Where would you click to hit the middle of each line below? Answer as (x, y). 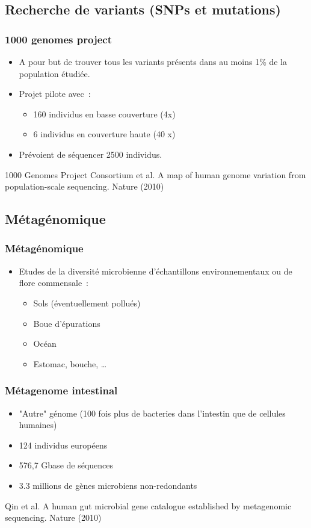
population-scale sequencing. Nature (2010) (85, 186)
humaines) (38, 425)
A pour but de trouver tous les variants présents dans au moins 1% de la (153, 61)
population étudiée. (54, 73)
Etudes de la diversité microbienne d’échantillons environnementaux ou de (155, 271)
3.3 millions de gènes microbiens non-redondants (108, 485)
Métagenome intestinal (61, 390)
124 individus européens (63, 445)
